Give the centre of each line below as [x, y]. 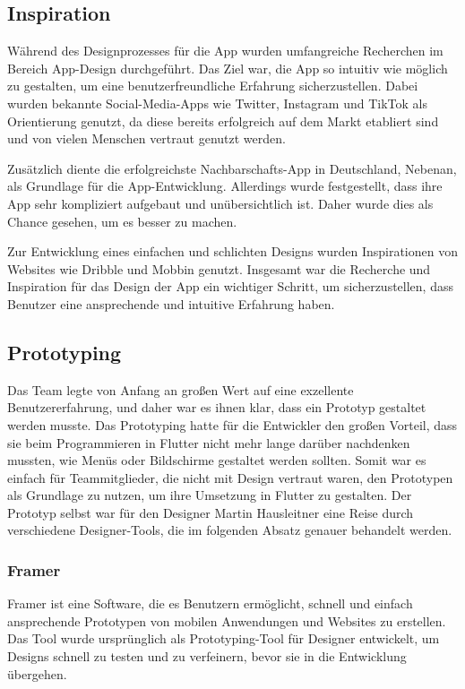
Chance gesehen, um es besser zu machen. [122, 221]
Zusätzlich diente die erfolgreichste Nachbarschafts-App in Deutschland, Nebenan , [232, 168]
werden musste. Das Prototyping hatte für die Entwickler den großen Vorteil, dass [232, 424]
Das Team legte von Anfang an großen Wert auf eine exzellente [181, 389]
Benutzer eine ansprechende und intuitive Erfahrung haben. [171, 303]
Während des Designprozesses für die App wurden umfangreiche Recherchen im [225, 51]
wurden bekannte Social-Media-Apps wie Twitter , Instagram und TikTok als [218, 103]
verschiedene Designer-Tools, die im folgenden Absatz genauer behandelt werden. [230, 530]
